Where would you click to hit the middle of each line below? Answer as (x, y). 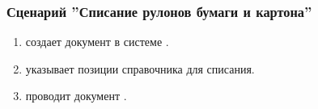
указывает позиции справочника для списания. (140, 68)
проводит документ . (76, 96)
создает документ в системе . (97, 42)
